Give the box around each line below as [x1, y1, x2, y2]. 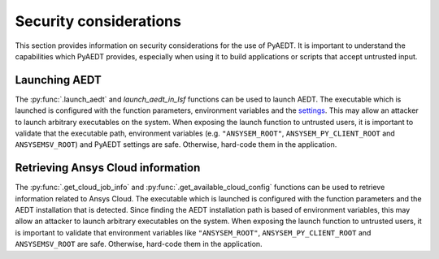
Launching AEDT [15, 73, 102, 87]
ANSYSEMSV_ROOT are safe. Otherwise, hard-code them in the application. [15, 240, 263, 249]
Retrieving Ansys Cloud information [15, 161, 201, 175]
